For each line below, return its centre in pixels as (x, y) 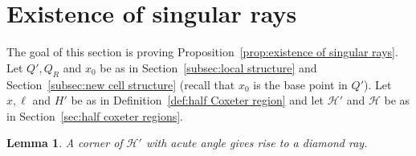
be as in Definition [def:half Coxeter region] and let (198, 100)
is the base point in (300, 84)
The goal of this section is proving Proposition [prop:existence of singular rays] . (202, 52)
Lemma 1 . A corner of (65, 143)
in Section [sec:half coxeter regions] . (95, 115)
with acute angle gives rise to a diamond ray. (257, 143)
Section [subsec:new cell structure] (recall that (121, 84)
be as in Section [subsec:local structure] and (208, 67)
